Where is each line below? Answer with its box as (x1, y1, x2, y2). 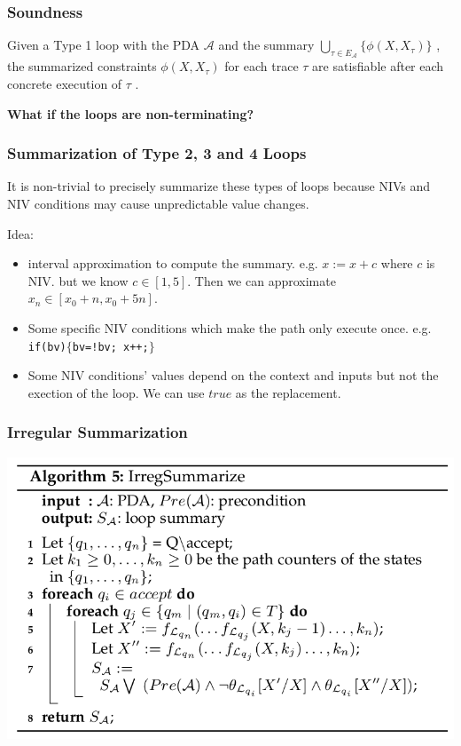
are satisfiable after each (312, 57, 444, 75)
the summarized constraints (7, 57, 157, 75)
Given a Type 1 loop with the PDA (7, 36, 200, 54)
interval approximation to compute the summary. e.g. (27, 254, 318, 273)
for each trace (224, 57, 299, 75)
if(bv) (27, 340, 66, 353)
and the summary (218, 36, 315, 54)
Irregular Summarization (7, 421, 188, 443)
